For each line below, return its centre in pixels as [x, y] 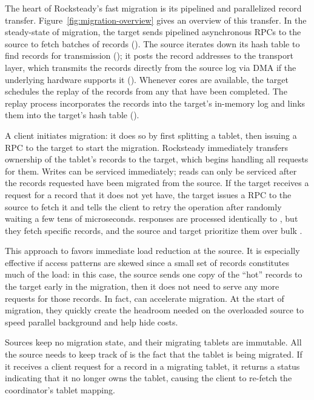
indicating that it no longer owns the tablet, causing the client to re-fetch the [149, 378]
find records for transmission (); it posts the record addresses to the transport [149, 55]
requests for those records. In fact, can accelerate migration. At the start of [145, 298]
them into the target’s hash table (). [72, 115]
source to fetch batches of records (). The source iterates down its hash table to [152, 43]
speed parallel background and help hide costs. [92, 322]
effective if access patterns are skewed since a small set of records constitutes [147, 262]
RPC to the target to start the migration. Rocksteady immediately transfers [146, 147]
